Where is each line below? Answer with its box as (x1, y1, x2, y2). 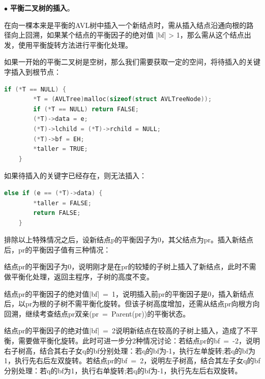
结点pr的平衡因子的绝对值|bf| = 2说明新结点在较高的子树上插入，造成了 (4, 325, 244, 336)
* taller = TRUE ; (33, 145, 88, 153)
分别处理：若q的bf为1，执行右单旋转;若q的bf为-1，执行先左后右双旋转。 (4, 365, 242, 375)
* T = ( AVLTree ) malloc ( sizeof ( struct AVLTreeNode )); (33, 96, 212, 103)
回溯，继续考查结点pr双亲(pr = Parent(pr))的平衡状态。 (4, 308, 190, 319)
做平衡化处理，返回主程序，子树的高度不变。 (4, 271, 154, 282)
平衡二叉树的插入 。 (10, 3, 74, 13)
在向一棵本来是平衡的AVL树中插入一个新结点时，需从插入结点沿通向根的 (4, 19, 247, 30)
